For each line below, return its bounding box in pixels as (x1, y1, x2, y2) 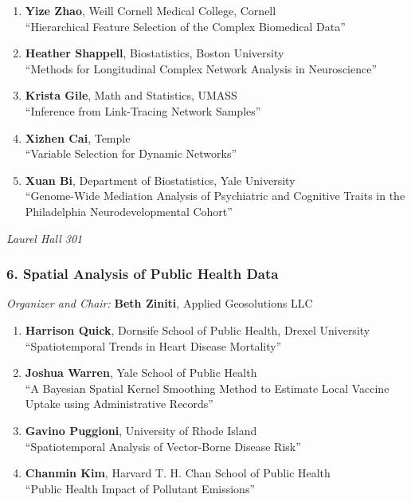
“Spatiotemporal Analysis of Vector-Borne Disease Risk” (25, 437, 301, 454)
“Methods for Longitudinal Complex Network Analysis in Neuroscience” (25, 60, 378, 76)
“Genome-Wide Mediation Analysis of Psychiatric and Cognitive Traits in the (25, 187, 405, 204)
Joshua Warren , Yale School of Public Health (25, 364, 257, 381)
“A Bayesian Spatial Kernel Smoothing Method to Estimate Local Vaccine (25, 379, 389, 396)
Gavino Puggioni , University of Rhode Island (25, 422, 257, 438)
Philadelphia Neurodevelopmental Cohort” (25, 202, 233, 219)
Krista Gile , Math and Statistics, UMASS (25, 87, 237, 104)
